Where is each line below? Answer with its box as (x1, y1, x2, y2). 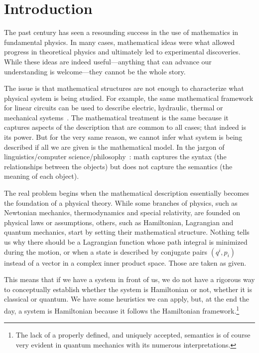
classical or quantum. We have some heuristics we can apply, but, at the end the (4, 294, 249, 304)
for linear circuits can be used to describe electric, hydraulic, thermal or (4, 102, 223, 113)
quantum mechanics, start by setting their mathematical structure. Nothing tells (4, 227, 250, 237)
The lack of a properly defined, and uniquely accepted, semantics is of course (15, 330, 251, 340)
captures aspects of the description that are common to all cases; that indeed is (4, 122, 246, 132)
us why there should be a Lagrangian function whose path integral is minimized (4, 237, 248, 247)
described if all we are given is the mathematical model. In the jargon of (4, 141, 225, 152)
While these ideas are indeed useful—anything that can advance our (4, 56, 212, 66)
